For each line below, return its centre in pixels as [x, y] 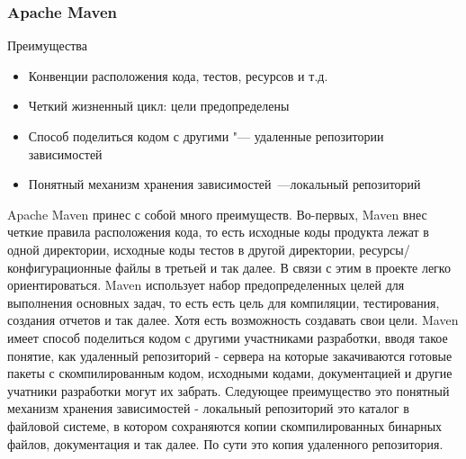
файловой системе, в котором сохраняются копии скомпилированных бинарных [225, 425]
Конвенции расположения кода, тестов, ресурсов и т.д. [178, 75]
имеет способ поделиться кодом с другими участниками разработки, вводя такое [228, 337]
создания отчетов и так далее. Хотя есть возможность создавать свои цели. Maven [233, 320]
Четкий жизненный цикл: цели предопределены [159, 106]
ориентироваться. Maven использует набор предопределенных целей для [206, 285]
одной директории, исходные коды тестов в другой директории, [181, 249]
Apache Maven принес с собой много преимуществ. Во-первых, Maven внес [217, 214]
